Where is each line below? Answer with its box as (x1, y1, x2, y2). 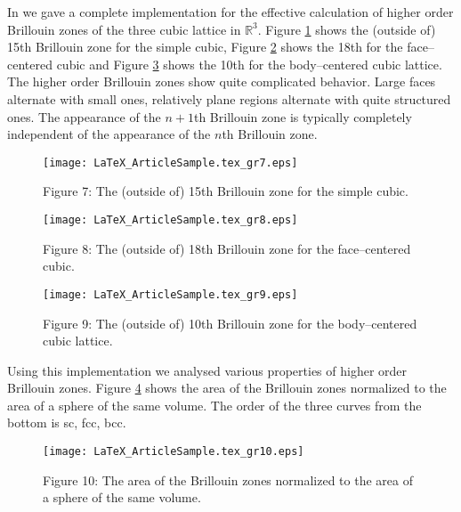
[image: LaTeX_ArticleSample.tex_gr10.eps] (43, 445, 304, 459)
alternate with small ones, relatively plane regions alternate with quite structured (7, 89, 451, 108)
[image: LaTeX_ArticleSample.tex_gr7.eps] (43, 156, 298, 169)
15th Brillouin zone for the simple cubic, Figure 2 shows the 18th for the (7, 37, 403, 56)
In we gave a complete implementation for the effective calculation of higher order (7, 3, 454, 20)
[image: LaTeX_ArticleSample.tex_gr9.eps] (43, 288, 298, 301)
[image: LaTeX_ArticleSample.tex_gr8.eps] (43, 214, 298, 226)
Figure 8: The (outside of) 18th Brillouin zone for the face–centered (43, 239, 411, 257)
